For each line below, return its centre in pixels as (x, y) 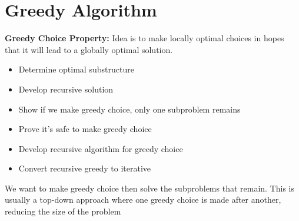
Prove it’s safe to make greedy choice (85, 129)
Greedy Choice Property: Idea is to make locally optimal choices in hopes (144, 38)
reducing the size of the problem (63, 211)
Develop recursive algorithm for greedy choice (101, 148)
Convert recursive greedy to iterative (85, 168)
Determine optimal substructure (76, 69)
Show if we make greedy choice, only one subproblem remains (129, 109)
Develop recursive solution (66, 89)
